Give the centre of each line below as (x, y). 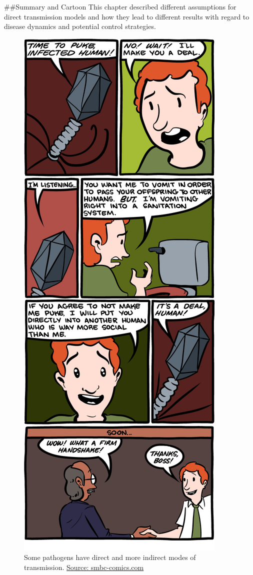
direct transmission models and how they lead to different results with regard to (127, 16)
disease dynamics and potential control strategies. (80, 26)
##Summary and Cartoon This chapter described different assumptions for (120, 6)
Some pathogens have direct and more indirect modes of (110, 557)
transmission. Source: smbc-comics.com (84, 567)
